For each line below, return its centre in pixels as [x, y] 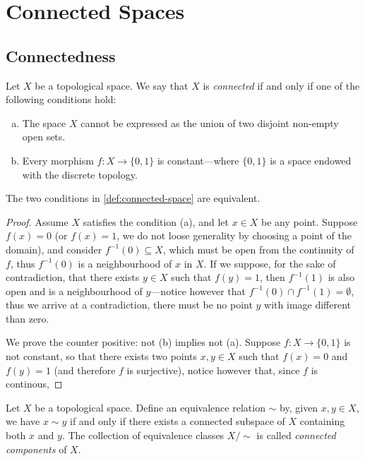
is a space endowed [311, 160]
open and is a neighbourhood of [74, 291]
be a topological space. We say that [112, 85]
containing [322, 421]
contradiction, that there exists [73, 277]
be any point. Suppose [310, 221]
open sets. [44, 137]
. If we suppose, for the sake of [270, 263]
